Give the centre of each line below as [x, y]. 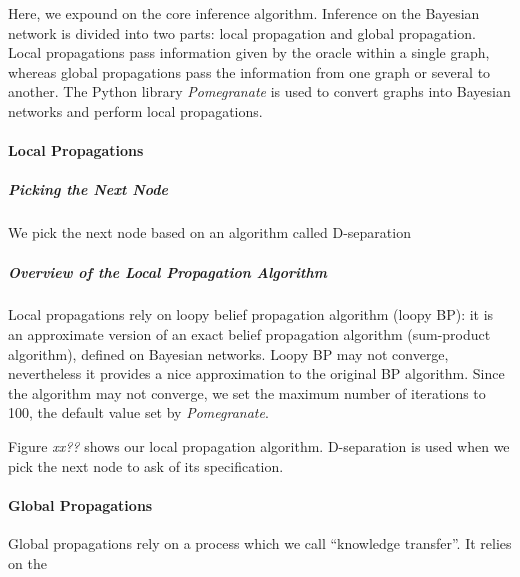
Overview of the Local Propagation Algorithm [167, 271]
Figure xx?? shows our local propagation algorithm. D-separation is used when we [259, 446]
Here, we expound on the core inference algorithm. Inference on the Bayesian [244, 13]
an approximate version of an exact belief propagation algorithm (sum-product [249, 334]
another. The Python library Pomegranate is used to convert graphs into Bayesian [259, 91]
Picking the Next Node [88, 189]
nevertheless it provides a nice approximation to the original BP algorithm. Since [256, 373]
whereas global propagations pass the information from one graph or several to [249, 71]
